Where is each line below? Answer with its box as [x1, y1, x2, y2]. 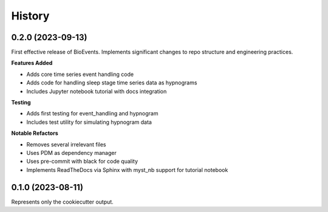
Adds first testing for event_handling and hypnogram [26, 110, 159, 117]
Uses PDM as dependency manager [26, 149, 117, 156]
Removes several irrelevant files [26, 140, 106, 148]
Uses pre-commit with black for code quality [26, 158, 138, 165]
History [11, 9, 50, 22]
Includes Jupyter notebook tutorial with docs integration [26, 87, 167, 95]
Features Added [11, 60, 53, 67]
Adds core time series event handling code [26, 70, 134, 78]
